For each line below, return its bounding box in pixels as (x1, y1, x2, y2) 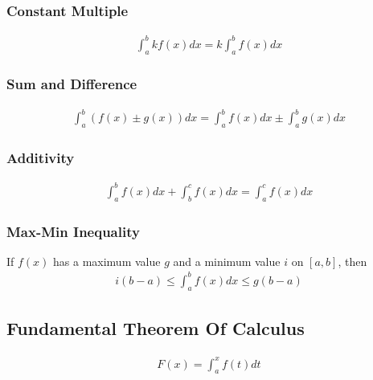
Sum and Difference (6, 74, 137, 94)
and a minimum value (173, 252, 281, 269)
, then (338, 252, 367, 269)
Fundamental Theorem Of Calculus (6, 316, 305, 341)
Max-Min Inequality (6, 221, 140, 241)
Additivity (6, 148, 75, 168)
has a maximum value (53, 252, 161, 269)
